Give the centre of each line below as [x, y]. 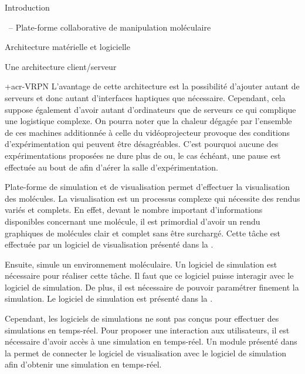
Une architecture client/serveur [61, 66]
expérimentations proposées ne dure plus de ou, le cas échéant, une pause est [143, 155]
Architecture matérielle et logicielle [67, 47]
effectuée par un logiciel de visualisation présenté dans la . [109, 244]
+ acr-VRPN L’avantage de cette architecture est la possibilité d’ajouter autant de [152, 86]
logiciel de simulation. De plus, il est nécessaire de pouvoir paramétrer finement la [152, 287]
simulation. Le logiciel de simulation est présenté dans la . [109, 298]
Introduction [27, 7]
